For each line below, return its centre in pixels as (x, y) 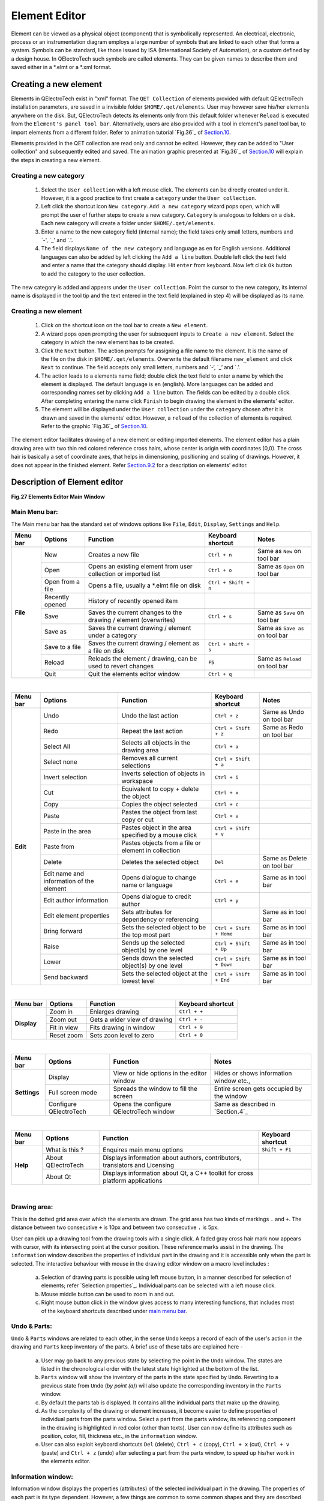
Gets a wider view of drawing (131, 1019)
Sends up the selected (153, 943)
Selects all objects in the (156, 743)
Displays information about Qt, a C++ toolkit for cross (178, 1173)
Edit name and (64, 874)
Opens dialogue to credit (156, 896)
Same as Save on (280, 612)
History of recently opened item (133, 601)
